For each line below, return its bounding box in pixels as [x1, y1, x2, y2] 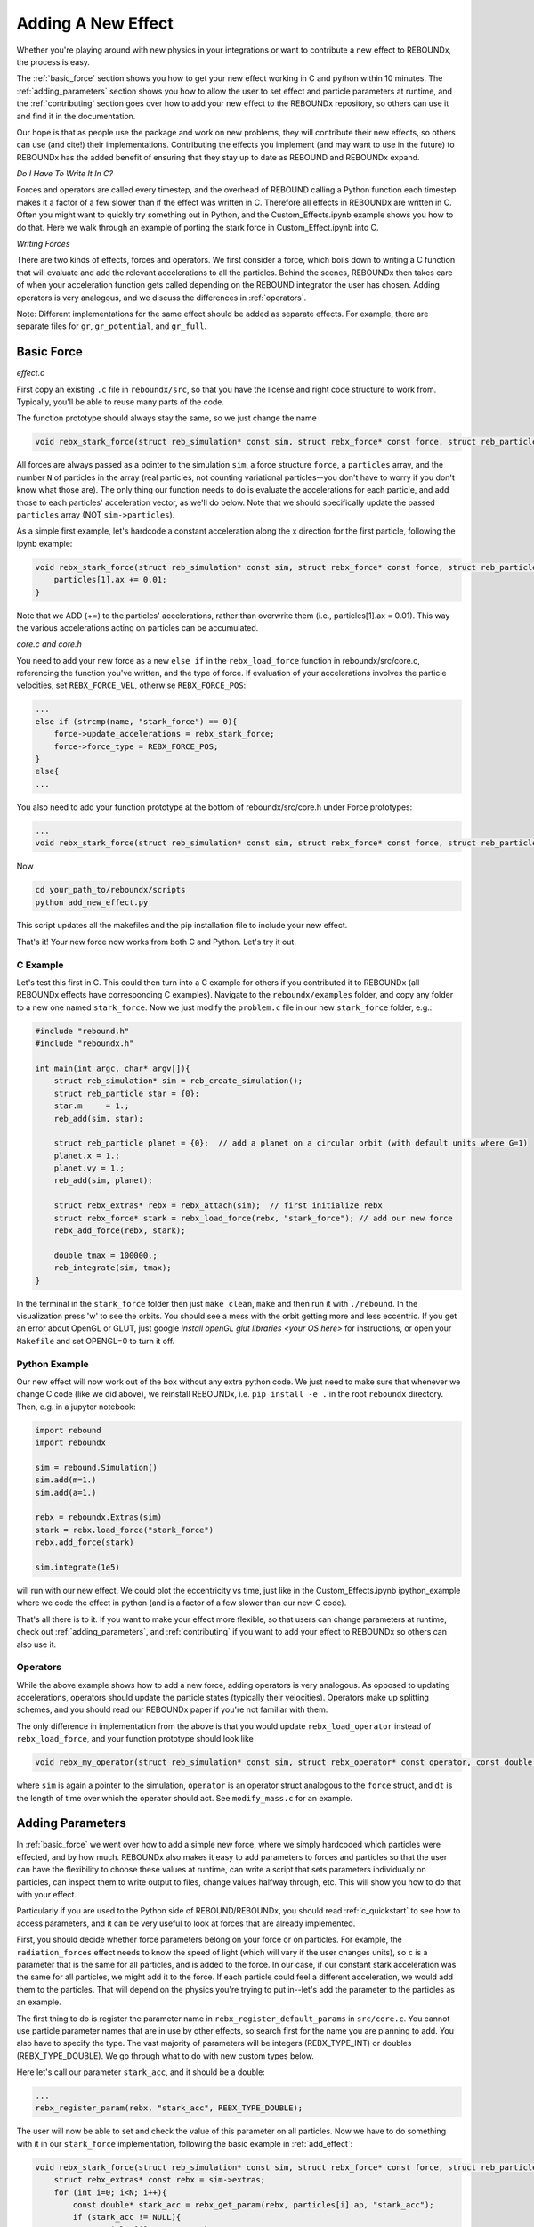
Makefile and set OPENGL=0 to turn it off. [16, 1335, 175, 1346]
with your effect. [16, 1889, 77, 1900]
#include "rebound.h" [35, 1025, 130, 1036]
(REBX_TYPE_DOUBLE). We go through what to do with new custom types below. [16, 2050, 315, 2061]
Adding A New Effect [16, 13, 174, 33]
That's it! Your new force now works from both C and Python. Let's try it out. [16, 936, 297, 947]
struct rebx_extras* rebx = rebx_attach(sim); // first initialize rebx [53, 1201, 383, 1211]
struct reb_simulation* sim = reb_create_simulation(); [53, 1076, 303, 1086]
